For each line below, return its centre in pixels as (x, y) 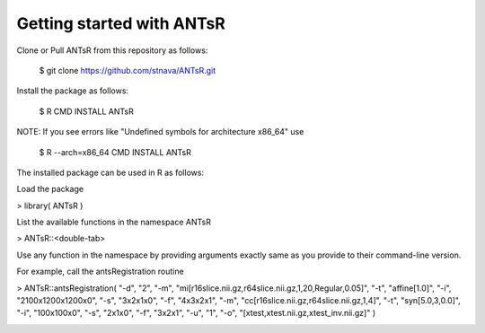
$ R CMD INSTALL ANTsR (86, 111)
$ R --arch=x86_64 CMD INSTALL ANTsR (115, 152)
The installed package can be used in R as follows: (110, 172)
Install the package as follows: (73, 91)
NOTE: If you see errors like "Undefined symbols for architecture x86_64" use (160, 132)
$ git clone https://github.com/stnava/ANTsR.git (127, 70)
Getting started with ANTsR (121, 23)
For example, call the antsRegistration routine (100, 272)
